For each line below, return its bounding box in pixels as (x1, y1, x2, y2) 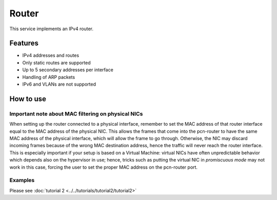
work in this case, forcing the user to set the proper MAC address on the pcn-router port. (9, 164, 197, 170)
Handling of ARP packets (22, 74, 75, 80)
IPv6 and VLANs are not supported (22, 81, 96, 87)
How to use (9, 94, 46, 103)
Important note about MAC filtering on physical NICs (9, 110, 143, 117)
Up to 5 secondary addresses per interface (22, 67, 114, 73)
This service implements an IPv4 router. (9, 26, 94, 32)
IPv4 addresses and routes (22, 52, 80, 58)
